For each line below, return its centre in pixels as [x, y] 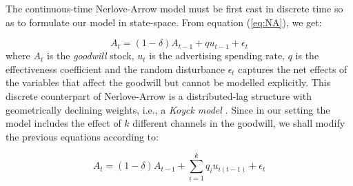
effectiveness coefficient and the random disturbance [115, 69]
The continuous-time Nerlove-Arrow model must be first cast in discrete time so [174, 8]
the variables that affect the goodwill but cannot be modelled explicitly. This [168, 82]
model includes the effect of [63, 123]
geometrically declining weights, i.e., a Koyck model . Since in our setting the [168, 109]
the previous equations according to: [82, 136]
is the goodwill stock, [90, 55]
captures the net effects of [293, 69]
